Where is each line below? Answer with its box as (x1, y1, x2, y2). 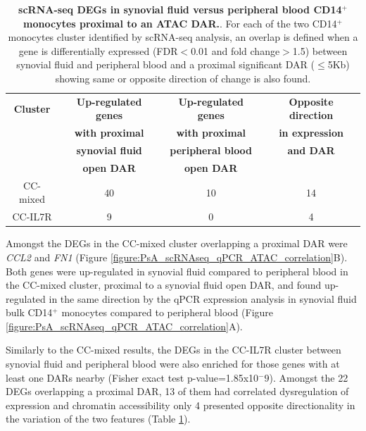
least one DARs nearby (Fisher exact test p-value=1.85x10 (6, 370, 259, 385)
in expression (279, 125, 343, 140)
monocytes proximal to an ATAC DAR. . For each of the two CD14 (23, 15, 337, 30)
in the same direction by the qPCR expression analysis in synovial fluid (49, 291, 357, 306)
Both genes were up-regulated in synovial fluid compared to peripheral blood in (6, 263, 348, 278)
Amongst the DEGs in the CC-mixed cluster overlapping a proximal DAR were (6, 236, 348, 251)
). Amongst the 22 (269, 370, 348, 385)
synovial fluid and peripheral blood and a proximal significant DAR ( (16, 57, 315, 72)
